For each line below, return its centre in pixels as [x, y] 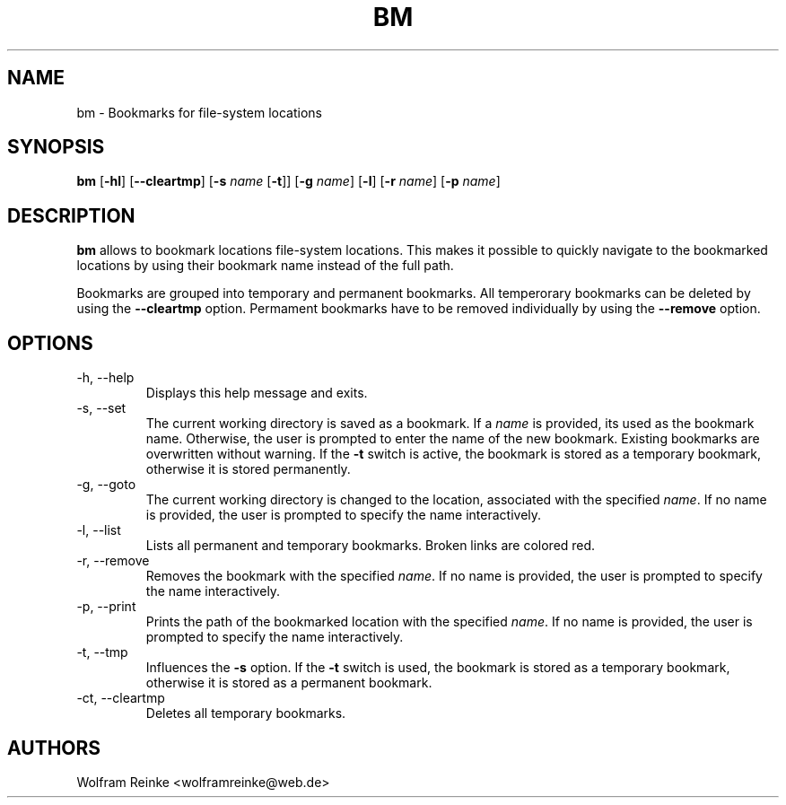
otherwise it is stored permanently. [248, 469]
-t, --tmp [102, 652]
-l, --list [99, 530]
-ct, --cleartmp [121, 698]
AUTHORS [54, 748]
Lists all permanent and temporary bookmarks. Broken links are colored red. [371, 546]
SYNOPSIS [56, 147]
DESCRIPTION [71, 215]
